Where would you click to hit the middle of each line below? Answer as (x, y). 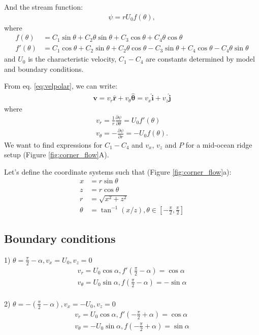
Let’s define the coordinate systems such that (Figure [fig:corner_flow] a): (118, 171)
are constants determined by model (200, 59)
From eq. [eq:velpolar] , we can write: (61, 86)
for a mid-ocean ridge (219, 144)
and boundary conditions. (44, 68)
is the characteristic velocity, (72, 59)
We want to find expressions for (53, 144)
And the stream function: (43, 7)
